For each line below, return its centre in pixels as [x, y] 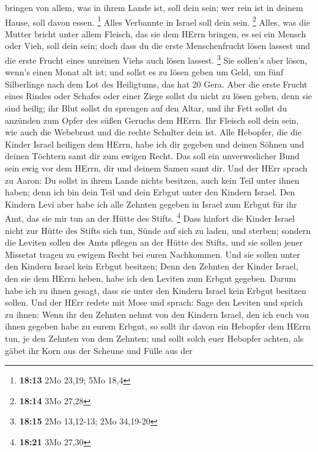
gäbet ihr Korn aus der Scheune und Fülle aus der [99, 350]
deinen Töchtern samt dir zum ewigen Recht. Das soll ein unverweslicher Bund [152, 156]
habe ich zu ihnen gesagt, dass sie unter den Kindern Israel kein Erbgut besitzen [156, 290]
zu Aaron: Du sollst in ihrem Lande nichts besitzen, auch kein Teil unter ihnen [152, 180]
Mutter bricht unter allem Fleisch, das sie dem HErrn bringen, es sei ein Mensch [156, 33]
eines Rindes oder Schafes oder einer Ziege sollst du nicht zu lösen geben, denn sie [159, 96]
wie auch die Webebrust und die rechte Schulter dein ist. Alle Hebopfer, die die [153, 132]
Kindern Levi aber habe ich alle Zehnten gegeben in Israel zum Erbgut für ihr [151, 204]
